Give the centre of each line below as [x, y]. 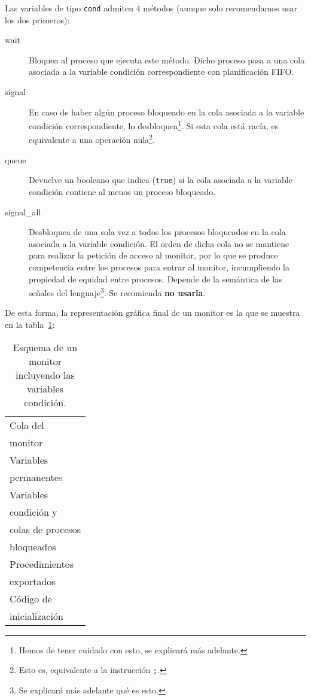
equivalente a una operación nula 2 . [92, 139]
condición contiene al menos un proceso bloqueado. [122, 191]
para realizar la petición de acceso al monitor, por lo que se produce [153, 255]
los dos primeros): [37, 19]
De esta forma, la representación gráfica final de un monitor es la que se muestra [153, 313]
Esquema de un [45, 347]
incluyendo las [45, 375]
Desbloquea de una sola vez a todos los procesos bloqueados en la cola [157, 232]
